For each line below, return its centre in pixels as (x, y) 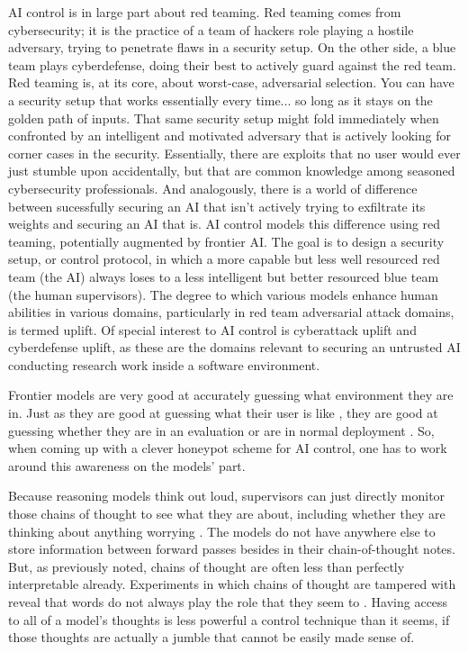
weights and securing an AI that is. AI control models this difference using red (225, 224)
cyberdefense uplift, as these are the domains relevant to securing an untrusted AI (234, 347)
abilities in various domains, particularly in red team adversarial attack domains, (231, 312)
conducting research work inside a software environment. (164, 364)
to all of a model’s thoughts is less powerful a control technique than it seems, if (229, 619)
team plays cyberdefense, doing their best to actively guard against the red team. (232, 64)
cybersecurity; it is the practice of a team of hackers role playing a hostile (211, 29)
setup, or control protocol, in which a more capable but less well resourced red (224, 259)
